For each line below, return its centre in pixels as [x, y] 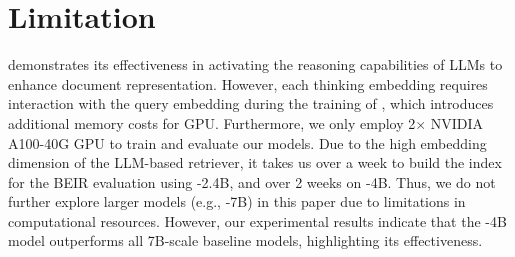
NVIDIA [457, 122]
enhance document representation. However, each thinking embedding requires [248, 83]
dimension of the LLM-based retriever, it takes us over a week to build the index [255, 162]
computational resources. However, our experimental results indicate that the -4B [257, 220]
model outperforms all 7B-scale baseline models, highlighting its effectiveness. [245, 240]
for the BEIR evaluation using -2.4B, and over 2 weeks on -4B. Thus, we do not [252, 181]
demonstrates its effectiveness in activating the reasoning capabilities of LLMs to [255, 64]
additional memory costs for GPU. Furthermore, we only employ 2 [212, 122]
